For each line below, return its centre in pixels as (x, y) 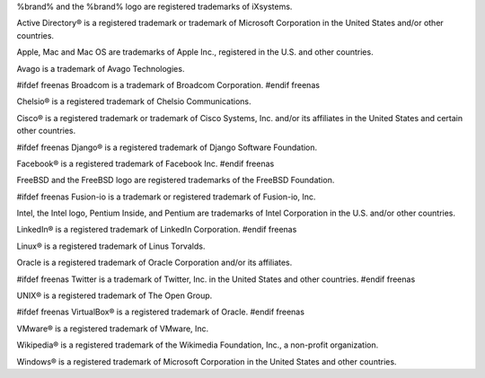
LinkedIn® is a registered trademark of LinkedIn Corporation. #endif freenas (157, 230)
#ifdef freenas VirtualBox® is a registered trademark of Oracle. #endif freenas (161, 312)
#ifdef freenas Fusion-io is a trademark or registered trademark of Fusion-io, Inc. (166, 197)
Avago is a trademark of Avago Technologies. (101, 68)
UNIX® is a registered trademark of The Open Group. (115, 295)
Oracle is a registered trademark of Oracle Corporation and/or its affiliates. (154, 263)
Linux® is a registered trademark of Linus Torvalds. (111, 246)
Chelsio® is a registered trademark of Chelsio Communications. (134, 101)
